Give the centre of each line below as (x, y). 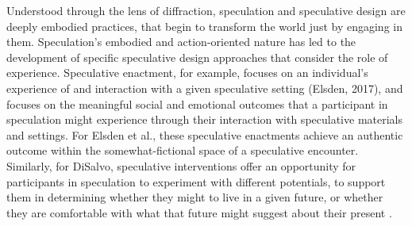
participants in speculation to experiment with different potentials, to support (196, 181)
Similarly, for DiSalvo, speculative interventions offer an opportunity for (181, 165)
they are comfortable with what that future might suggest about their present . (199, 212)
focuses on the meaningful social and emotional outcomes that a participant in (197, 103)
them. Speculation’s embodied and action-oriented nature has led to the (181, 42)
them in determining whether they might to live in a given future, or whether (195, 197)
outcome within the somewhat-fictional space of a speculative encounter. (183, 150)
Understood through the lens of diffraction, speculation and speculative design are (206, 10)
